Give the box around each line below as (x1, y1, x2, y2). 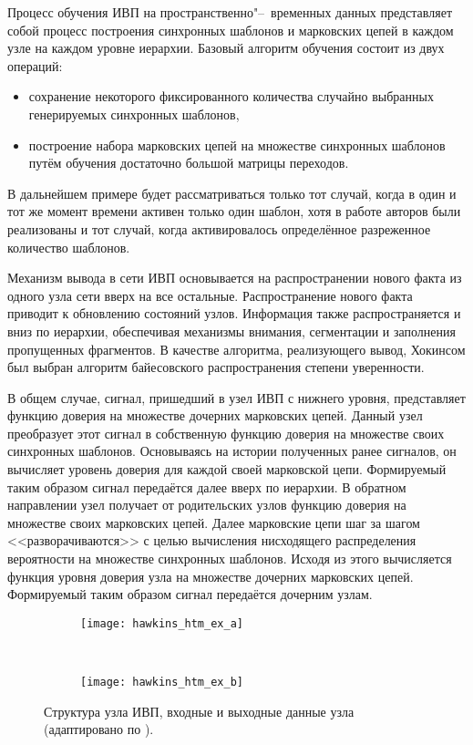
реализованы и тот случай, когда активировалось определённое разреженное (7, 219, 431, 238)
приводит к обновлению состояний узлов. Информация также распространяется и (7, 304, 461, 323)
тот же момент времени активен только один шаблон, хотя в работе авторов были (7, 202, 461, 221)
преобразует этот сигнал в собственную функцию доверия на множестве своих (7, 423, 445, 442)
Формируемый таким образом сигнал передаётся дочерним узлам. (7, 585, 373, 604)
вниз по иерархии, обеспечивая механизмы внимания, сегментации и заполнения (7, 321, 456, 340)
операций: (7, 56, 63, 75)
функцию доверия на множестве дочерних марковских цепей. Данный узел (7, 406, 423, 425)
